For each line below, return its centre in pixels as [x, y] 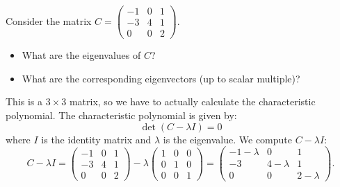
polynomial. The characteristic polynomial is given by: [121, 115]
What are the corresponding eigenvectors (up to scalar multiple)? [161, 78]
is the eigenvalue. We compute [227, 139]
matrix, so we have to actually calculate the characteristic [192, 101]
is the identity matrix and [96, 139]
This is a [24, 101]
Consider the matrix [49, 20]
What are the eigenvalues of [81, 55]
